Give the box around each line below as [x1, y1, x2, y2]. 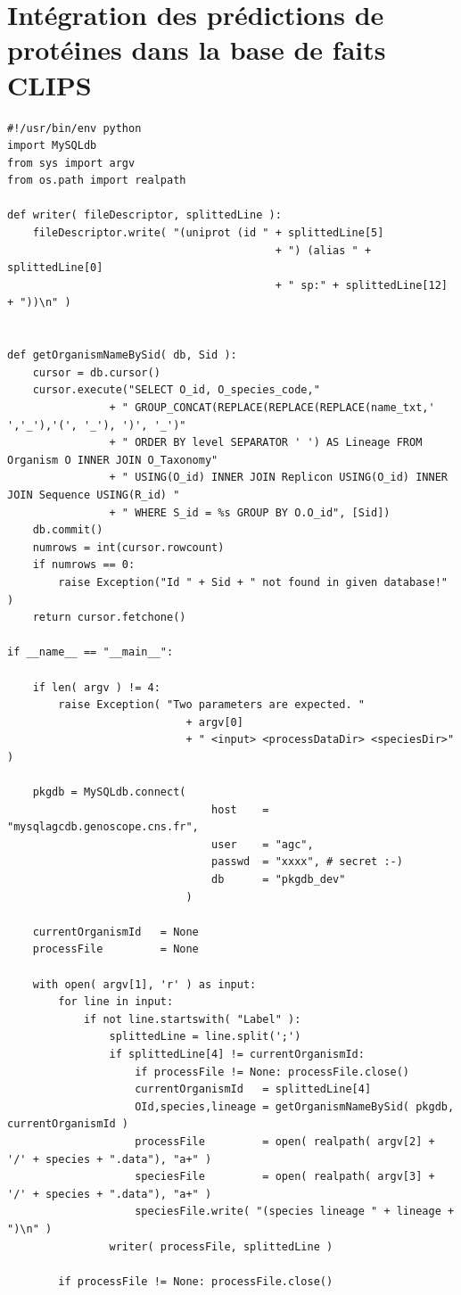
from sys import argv [7, 156, 136, 169]
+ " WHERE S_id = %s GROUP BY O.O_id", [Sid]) [109, 506, 391, 519]
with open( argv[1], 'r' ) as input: [32, 977, 257, 991]
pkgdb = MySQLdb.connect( [32, 786, 186, 799]
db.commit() [32, 524, 103, 537]
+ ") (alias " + [275, 243, 372, 257]
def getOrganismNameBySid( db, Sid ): [7, 349, 237, 362]
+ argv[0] [185, 715, 243, 729]
